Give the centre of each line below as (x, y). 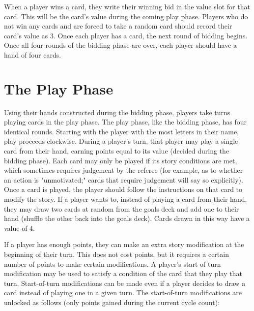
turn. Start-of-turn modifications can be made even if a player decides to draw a (125, 283)
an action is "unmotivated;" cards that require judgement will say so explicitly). (124, 179)
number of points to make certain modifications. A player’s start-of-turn (113, 264)
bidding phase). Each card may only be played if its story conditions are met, (121, 160)
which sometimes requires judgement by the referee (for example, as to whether (124, 170)
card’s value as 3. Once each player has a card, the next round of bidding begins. (126, 35)
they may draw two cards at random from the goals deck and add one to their (122, 208)
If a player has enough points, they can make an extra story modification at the (124, 244)
